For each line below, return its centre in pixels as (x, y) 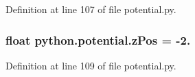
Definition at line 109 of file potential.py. (91, 65)
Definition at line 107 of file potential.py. (91, 9)
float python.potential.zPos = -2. (98, 40)
